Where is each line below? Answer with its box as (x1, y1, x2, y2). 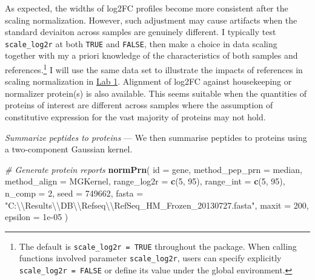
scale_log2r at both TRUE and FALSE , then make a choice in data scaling (5, 37, 277, 50)
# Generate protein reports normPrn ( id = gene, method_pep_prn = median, (5, 163, 302, 175)
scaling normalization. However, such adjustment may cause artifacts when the (5, 13, 297, 26)
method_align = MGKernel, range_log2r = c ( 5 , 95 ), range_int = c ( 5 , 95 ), (5, 175, 285, 187)
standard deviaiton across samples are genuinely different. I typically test (5, 25, 276, 38)
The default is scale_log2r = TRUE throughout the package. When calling (19, 239, 297, 252)
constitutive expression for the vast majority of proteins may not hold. (5, 111, 266, 123)
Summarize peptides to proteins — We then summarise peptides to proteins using (5, 131, 307, 143)
